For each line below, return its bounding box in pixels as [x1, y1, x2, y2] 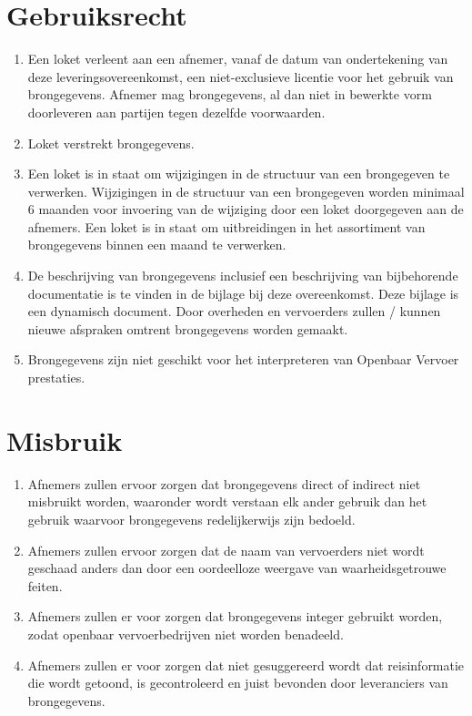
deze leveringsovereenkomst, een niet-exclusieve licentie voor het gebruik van [27, 66, 454, 86]
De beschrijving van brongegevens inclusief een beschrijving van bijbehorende [27, 266, 458, 285]
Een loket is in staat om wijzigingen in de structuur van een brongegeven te [27, 164, 450, 183]
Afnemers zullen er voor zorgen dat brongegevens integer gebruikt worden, [27, 607, 443, 626]
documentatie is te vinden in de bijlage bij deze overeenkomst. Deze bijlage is [27, 283, 459, 302]
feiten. [27, 576, 63, 595]
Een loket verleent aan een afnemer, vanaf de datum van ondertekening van [27, 49, 448, 68]
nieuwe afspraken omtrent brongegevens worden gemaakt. [27, 319, 348, 338]
